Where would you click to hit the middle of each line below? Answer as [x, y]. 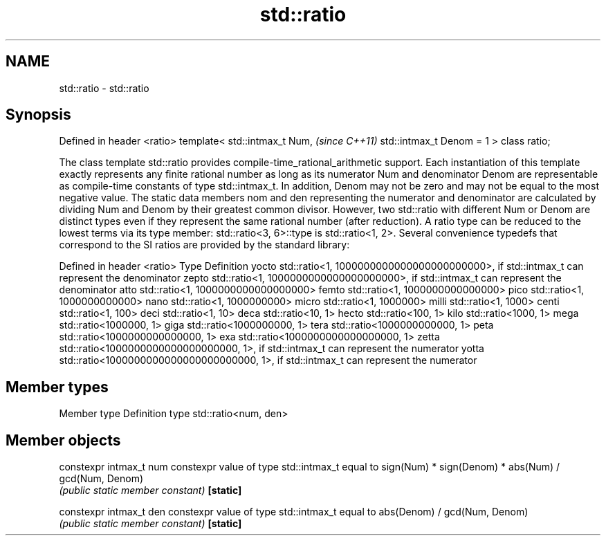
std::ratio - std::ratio [104, 88]
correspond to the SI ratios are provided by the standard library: [204, 245]
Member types [57, 387]
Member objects [63, 440]
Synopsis [38, 115]
